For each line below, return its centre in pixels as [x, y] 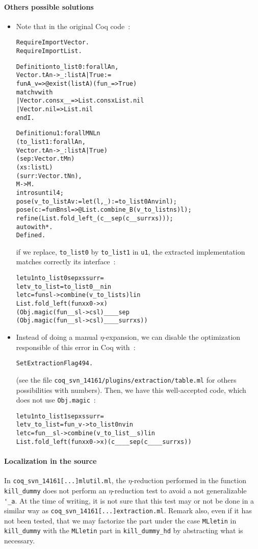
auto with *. [34, 227]
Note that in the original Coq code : [73, 26]
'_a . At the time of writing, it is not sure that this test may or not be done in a [129, 500]
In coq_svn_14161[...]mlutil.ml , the [65, 480]
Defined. [31, 235]
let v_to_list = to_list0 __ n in [63, 286]
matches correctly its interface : [66, 261]
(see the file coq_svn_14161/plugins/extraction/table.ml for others [126, 379]
